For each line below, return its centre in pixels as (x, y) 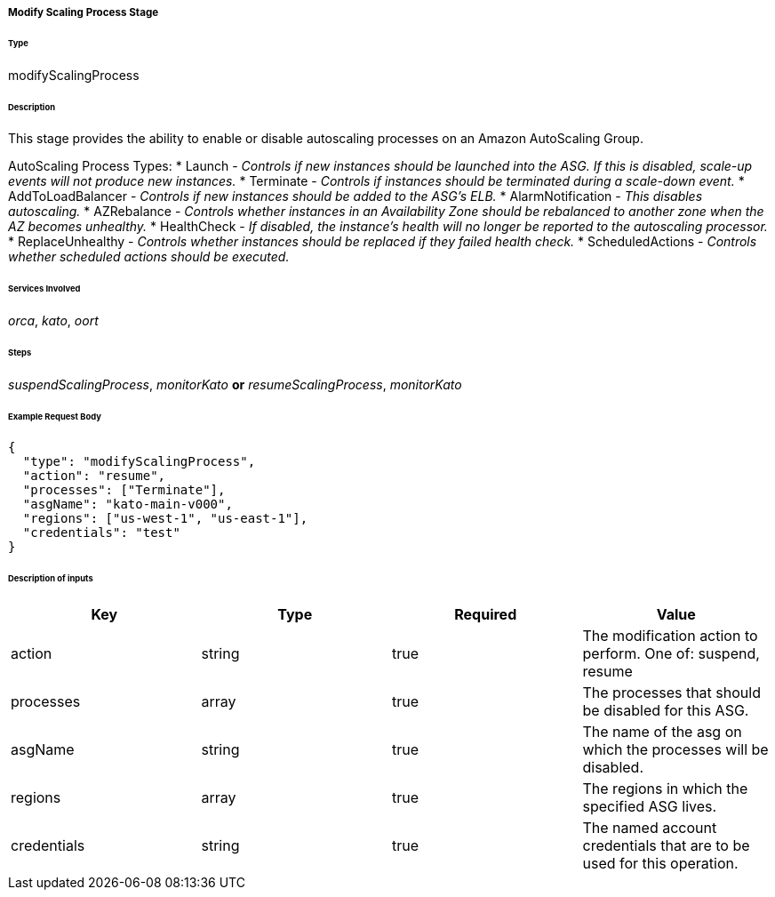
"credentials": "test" (101, 533)
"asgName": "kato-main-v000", (128, 505)
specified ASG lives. (650, 807)
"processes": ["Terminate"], (124, 490)
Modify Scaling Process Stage (84, 12)
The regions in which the (665, 789)
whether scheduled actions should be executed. (149, 257)
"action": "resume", (94, 476)
